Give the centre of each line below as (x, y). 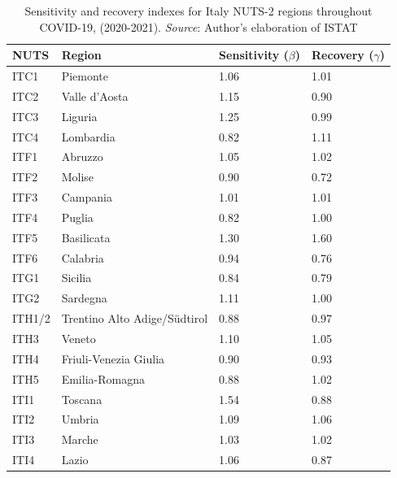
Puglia (77, 217)
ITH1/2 (31, 318)
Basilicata (86, 237)
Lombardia (88, 136)
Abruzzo (82, 156)
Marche (80, 439)
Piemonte (85, 76)
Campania (87, 197)
